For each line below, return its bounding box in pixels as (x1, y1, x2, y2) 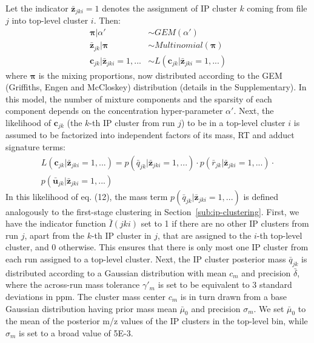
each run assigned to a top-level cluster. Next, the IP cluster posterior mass (5, 253, 286, 265)
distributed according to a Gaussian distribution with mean (5, 266, 227, 279)
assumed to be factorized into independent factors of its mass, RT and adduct (5, 128, 295, 141)
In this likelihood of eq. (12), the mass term (5, 190, 168, 202)
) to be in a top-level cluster (181, 116, 286, 128)
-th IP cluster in (91, 228, 152, 241)
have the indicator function (5, 217, 106, 230)
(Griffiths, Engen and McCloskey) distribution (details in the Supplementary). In (5, 81, 307, 93)
